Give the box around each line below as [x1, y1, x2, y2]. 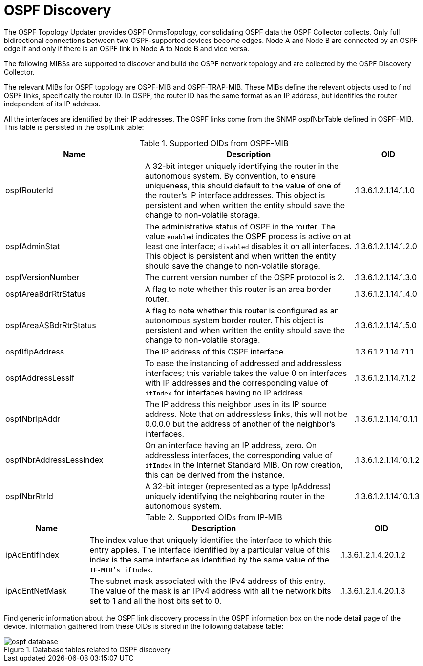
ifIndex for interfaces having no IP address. [145, 387, 305, 397]
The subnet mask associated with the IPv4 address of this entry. [89, 576, 326, 586]
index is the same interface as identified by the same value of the [89, 554, 329, 564]
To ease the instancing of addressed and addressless [145, 358, 342, 368]
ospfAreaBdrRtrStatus [5, 289, 86, 299]
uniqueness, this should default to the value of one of [145, 180, 341, 190]
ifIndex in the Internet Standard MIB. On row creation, [145, 459, 343, 470]
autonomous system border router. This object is [145, 315, 324, 325]
